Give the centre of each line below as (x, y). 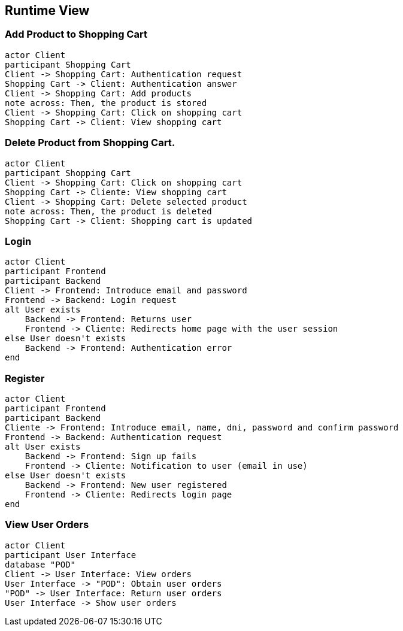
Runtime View (47, 10)
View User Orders (47, 525)
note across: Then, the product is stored (106, 103)
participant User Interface (71, 555)
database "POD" (40, 564)
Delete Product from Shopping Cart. (90, 143)
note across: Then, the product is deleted (108, 211)
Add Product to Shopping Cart (76, 34)
